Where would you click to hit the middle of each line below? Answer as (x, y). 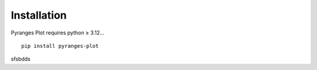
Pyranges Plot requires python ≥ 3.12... (58, 33)
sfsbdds (21, 59)
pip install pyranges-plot (60, 46)
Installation (39, 15)
